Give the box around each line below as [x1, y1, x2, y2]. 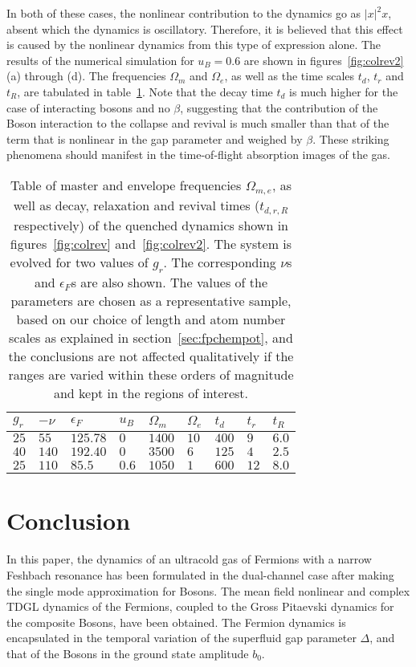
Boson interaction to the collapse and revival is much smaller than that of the [6, 115, 389, 132]
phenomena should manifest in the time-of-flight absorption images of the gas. [6, 146, 390, 163]
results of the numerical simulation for [6, 51, 194, 68]
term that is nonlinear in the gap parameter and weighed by [6, 130, 303, 147]
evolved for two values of [10, 252, 149, 271]
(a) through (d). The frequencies [6, 67, 166, 84]
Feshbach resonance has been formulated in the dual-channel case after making [6, 566, 394, 583]
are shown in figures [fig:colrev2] [243, 51, 404, 68]
